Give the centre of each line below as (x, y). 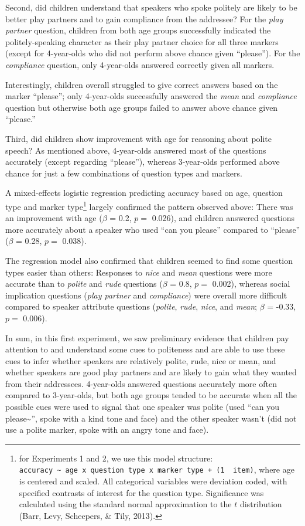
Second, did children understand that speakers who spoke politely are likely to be (151, 7)
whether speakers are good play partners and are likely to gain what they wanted (151, 372)
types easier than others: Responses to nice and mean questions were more (139, 272)
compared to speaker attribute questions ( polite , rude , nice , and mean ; (131, 306)
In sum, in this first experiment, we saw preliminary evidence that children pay (147, 337)
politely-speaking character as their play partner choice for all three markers (142, 41)
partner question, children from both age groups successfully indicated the (138, 30)
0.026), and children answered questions (223, 218)
